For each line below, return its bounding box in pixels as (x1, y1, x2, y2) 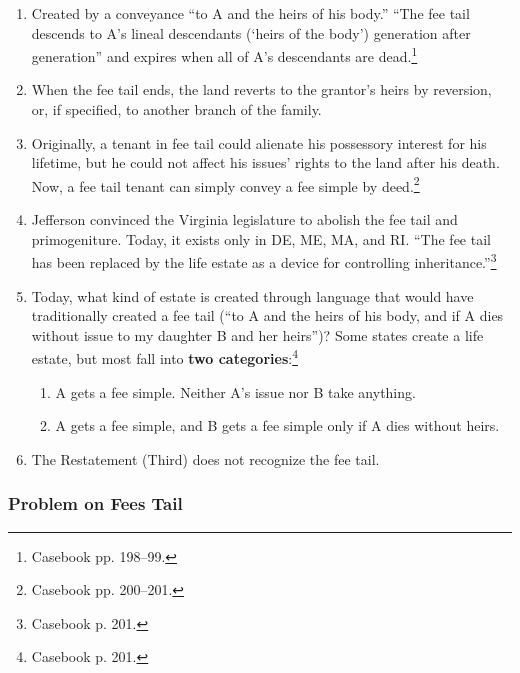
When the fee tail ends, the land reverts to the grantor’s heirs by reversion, (31, 79, 492, 100)
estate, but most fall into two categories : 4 (31, 345, 298, 368)
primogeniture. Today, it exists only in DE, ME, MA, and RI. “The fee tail (31, 228, 491, 249)
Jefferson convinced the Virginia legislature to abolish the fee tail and (31, 209, 458, 230)
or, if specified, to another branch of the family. (31, 99, 322, 120)
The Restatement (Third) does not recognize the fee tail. (31, 448, 380, 469)
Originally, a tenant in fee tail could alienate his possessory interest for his (31, 132, 487, 153)
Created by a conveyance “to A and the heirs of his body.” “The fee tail (31, 3, 470, 23)
